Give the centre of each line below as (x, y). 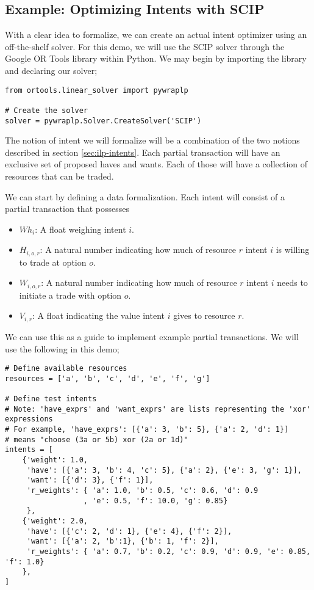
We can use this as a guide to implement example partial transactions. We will (152, 336)
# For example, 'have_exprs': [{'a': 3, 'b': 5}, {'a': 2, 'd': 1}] (147, 430)
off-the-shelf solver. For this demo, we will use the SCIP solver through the (145, 46)
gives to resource (204, 315)
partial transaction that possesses (67, 209)
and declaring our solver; (51, 70)
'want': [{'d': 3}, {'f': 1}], (90, 480)
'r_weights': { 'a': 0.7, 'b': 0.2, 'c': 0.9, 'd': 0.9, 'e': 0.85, (169, 551)
